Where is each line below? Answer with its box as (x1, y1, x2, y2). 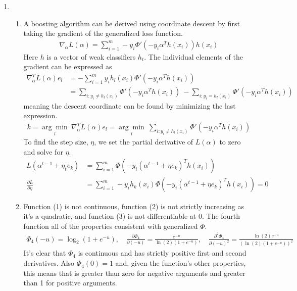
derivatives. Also (23, 258, 75, 268)
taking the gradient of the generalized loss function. (23, 28, 183, 38)
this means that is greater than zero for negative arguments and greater (23, 267, 245, 278)
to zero (219, 136, 241, 147)
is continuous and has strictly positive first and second (78, 248, 246, 258)
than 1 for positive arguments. (23, 277, 117, 288)
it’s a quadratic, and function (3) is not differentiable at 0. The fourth (23, 211, 240, 221)
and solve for (23, 146, 63, 157)
